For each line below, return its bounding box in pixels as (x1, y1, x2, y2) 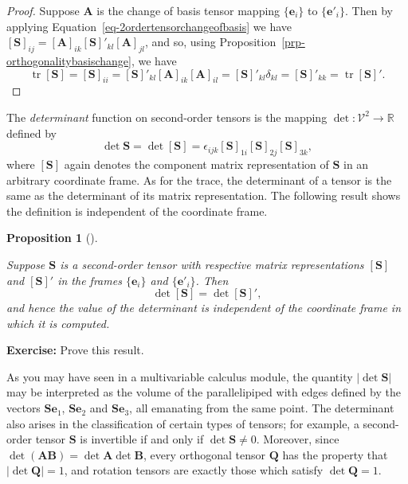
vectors (6, 400, 41, 416)
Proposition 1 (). (6, 229, 98, 246)
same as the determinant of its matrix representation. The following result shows (6, 187, 401, 204)
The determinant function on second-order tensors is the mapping (6, 108, 328, 125)
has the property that (282, 446, 388, 463)
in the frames (57, 271, 122, 288)
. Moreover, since (256, 431, 339, 447)
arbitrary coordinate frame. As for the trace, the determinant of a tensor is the (6, 171, 392, 188)
